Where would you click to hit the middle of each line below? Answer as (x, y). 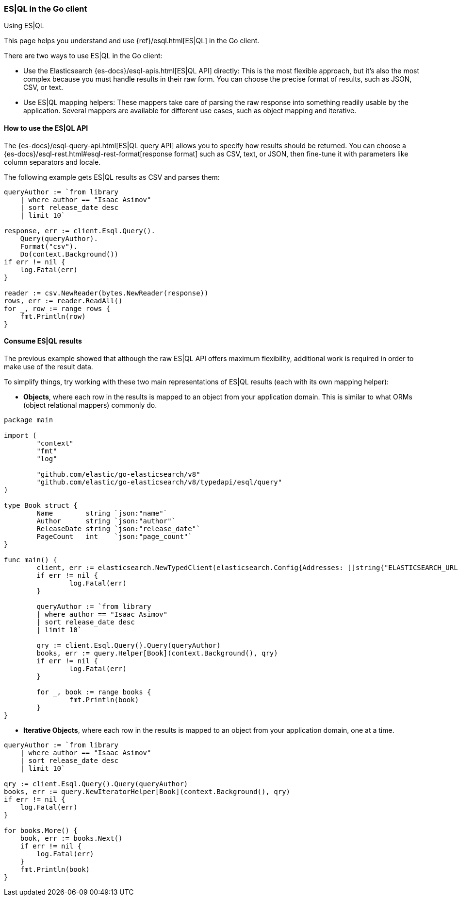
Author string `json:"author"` (106, 521)
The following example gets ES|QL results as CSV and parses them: (112, 177)
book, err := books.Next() (71, 838)
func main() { (31, 560)
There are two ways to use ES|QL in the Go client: (83, 56)
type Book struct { (41, 505)
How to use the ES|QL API (46, 128)
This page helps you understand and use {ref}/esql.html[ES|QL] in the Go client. (132, 41)
